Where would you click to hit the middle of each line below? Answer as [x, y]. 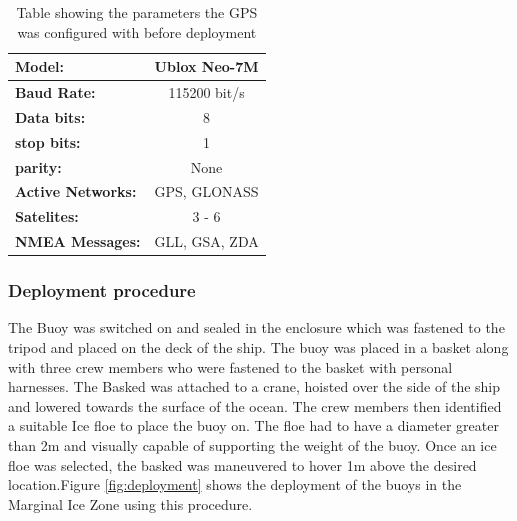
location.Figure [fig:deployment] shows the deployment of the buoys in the [235, 484]
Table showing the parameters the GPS [137, 12]
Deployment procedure [102, 290]
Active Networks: [76, 191]
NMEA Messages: [78, 241]
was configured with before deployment [137, 31]
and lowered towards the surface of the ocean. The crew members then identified [255, 405]
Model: [40, 66]
